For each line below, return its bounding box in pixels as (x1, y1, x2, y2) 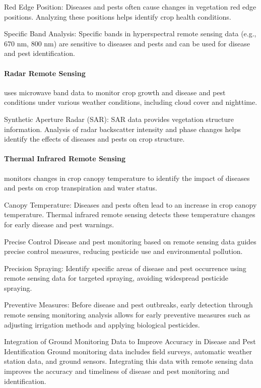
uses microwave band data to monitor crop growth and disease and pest (4, 87, 226, 97)
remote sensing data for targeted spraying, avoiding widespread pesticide (4, 273, 229, 283)
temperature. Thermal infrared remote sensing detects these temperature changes (4, 209, 255, 220)
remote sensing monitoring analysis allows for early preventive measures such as (4, 309, 250, 320)
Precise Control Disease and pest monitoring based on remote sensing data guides (4, 236, 256, 246)
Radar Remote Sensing (4, 68, 86, 78)
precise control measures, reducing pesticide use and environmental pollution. (4, 246, 243, 256)
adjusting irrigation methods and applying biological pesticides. (4, 319, 200, 330)
